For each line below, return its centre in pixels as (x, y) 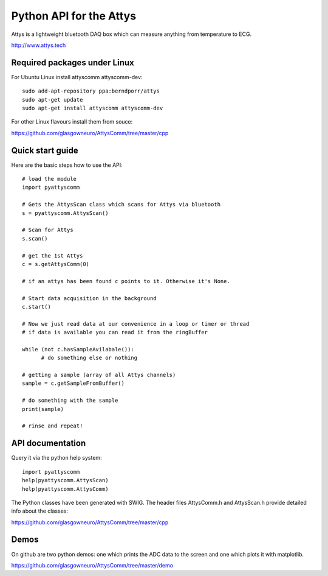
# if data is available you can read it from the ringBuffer (115, 332)
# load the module (50, 179)
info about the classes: (39, 511)
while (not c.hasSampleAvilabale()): (78, 349)
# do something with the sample (70, 401)
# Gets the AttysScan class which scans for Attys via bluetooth (121, 205)
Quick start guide (45, 150)
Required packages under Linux (73, 62)
